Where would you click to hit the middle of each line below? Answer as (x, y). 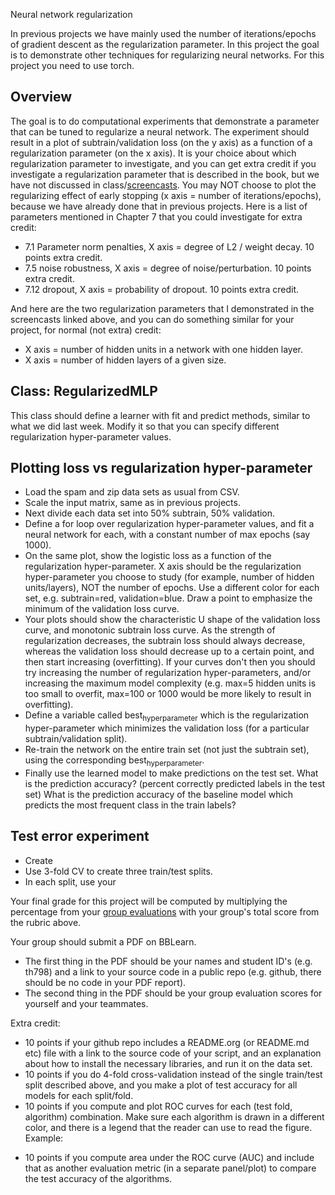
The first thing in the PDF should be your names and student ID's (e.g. (168, 961)
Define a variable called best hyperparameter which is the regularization (167, 716)
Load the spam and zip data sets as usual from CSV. (132, 492)
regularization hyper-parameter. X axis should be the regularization (163, 566)
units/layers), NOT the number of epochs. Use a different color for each (172, 588)
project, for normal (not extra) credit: (86, 330)
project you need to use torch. (72, 65)
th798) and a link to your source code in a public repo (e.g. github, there (173, 971)
